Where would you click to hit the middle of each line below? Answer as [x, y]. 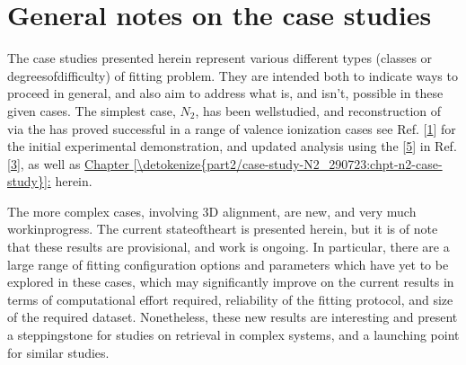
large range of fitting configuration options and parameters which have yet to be [228, 264]
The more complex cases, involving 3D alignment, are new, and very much [212, 211]
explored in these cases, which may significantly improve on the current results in [231, 282]
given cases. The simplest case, [92, 110]
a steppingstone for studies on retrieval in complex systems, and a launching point [233, 335]
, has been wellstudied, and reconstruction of [318, 110]
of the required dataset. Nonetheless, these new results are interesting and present [233, 317]
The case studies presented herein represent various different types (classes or [220, 58]
